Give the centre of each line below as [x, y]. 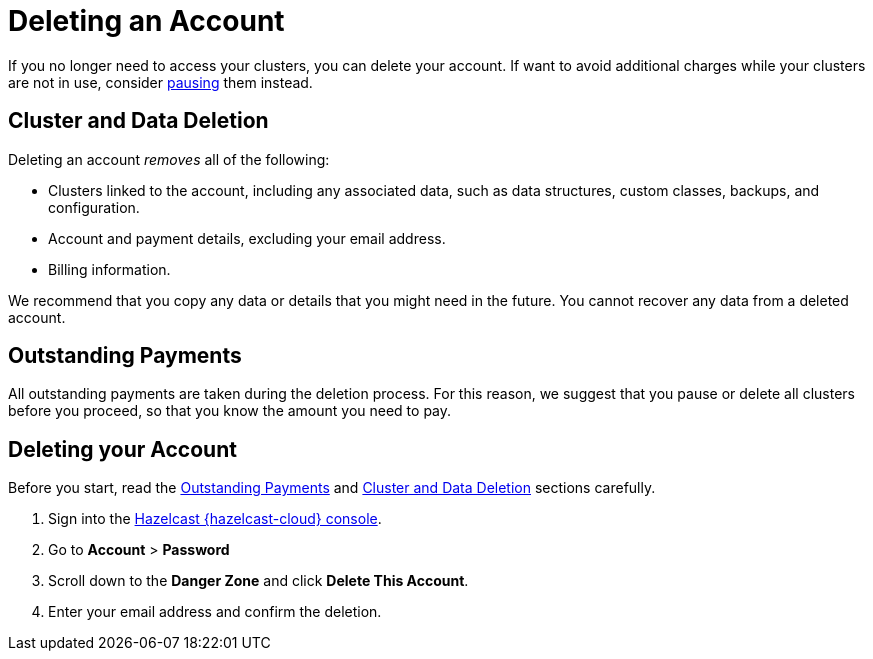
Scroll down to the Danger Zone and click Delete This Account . [258, 581]
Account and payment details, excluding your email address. [247, 238]
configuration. [94, 207]
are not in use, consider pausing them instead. [160, 82]
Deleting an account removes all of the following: [169, 159]
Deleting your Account [122, 449]
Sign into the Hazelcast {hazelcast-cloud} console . [215, 519]
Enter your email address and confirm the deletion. [215, 612]
